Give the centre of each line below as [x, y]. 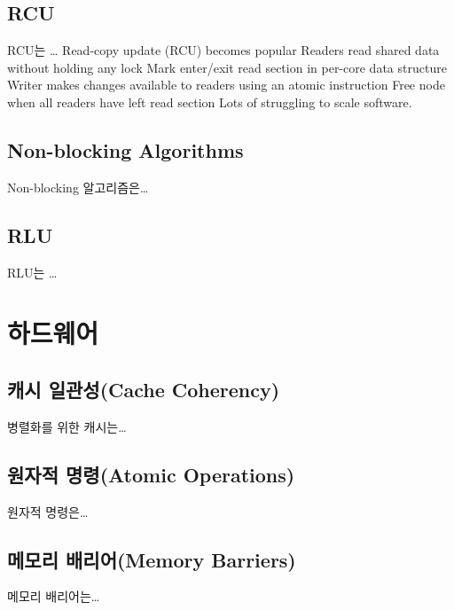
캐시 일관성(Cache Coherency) [144, 389]
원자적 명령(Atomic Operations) [151, 474]
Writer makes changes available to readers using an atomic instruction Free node [226, 85]
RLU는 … [32, 272]
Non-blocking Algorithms [125, 149]
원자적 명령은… [48, 511]
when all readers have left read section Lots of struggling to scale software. [210, 102]
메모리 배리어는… [54, 596]
